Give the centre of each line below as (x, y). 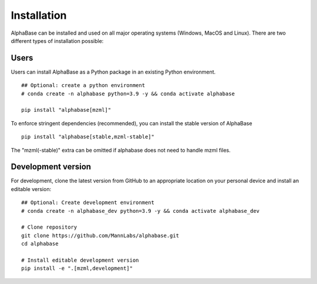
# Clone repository (49, 227)
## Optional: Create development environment (88, 203)
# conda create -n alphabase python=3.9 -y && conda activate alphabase (128, 93)
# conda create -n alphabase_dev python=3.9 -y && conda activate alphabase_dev (141, 211)
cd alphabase (40, 244)
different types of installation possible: (57, 41)
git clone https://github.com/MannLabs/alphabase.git (100, 235)
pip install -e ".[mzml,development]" (77, 268)
